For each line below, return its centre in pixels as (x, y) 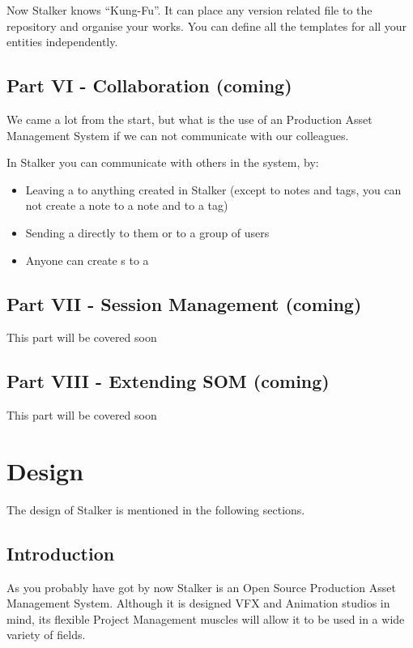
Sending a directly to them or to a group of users (147, 232)
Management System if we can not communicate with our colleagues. (178, 135)
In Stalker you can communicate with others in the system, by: (163, 162)
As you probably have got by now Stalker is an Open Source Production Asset (201, 587)
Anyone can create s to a (87, 260)
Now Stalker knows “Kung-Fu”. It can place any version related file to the (189, 10)
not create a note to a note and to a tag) (127, 205)
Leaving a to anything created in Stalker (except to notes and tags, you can (213, 189)
